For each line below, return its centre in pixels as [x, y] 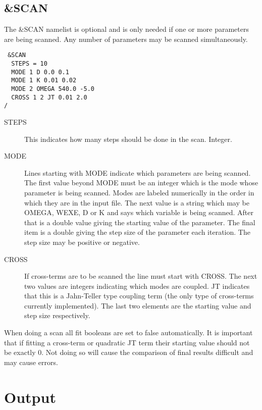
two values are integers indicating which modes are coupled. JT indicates [137, 286]
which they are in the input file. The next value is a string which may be [137, 202]
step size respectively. [57, 315]
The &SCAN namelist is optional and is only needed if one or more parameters [127, 29]
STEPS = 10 [29, 64]
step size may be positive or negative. [82, 242]
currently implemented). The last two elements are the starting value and [138, 305]
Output [30, 397]
